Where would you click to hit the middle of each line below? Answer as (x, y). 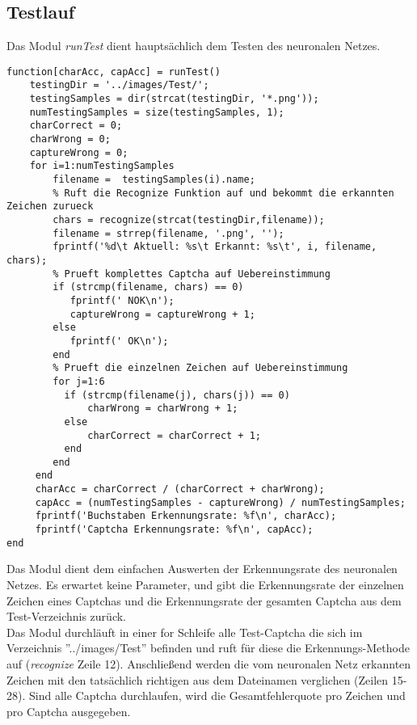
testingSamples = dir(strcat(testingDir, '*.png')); (174, 99)
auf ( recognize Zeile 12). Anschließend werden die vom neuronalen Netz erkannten (209, 663)
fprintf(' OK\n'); (119, 341)
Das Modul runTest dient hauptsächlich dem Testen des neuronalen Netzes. (194, 46)
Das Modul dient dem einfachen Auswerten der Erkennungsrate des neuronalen (202, 569)
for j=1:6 (79, 381)
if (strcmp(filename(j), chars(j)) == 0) (177, 395)
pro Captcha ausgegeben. (69, 711)
